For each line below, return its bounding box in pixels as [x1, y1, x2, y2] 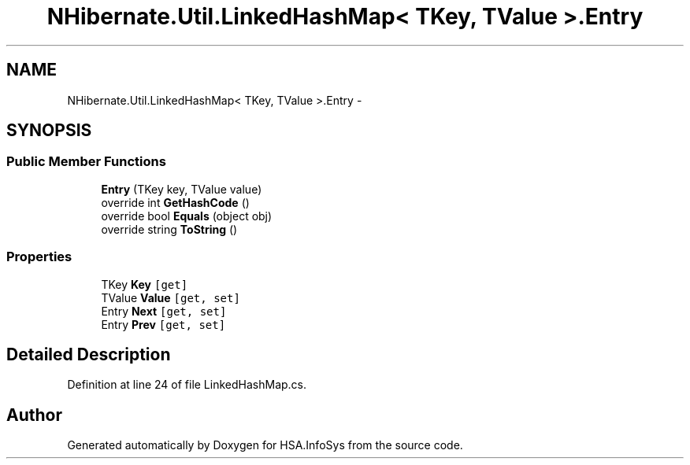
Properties [6, 249, 72, 265]
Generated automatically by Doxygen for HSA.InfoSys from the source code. [67, 438, 463, 452]
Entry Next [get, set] [101, 304, 227, 318]
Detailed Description [6, 344, 171, 364]
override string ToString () [101, 222, 238, 236]
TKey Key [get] [101, 277, 188, 291]
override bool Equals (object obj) [101, 209, 273, 223]
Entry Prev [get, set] [101, 317, 226, 331]
